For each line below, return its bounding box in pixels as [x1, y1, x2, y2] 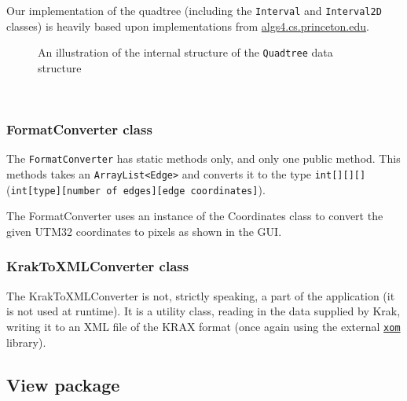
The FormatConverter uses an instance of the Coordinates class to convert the [6, 208, 383, 224]
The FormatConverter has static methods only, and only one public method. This [6, 150, 401, 167]
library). [6, 333, 46, 350]
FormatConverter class [6, 120, 152, 139]
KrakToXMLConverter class [6, 256, 189, 276]
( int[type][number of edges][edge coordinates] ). [6, 181, 266, 197]
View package [6, 372, 120, 396]
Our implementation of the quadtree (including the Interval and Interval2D [6, 2, 382, 18]
